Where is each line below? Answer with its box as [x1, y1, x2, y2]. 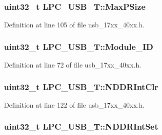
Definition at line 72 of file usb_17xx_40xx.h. [4, 60, 142, 70]
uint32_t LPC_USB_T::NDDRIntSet [4, 120, 159, 133]
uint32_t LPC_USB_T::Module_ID [4, 40, 153, 52]
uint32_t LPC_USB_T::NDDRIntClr [4, 80, 159, 92]
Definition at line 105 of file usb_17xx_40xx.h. [4, 20, 145, 30]
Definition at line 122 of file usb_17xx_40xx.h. [4, 99, 145, 110]
